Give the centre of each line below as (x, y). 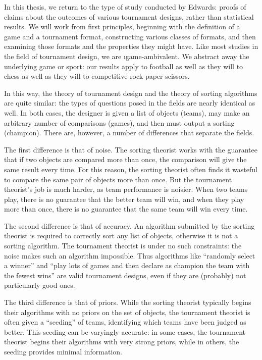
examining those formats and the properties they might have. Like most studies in (131, 46)
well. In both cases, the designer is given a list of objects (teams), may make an (127, 112)
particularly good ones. (40, 285)
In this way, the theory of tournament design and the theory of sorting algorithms (131, 93)
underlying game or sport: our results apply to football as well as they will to (124, 66)
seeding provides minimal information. (63, 351)
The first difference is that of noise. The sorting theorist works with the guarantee (131, 149)
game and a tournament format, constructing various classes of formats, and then (130, 36)
